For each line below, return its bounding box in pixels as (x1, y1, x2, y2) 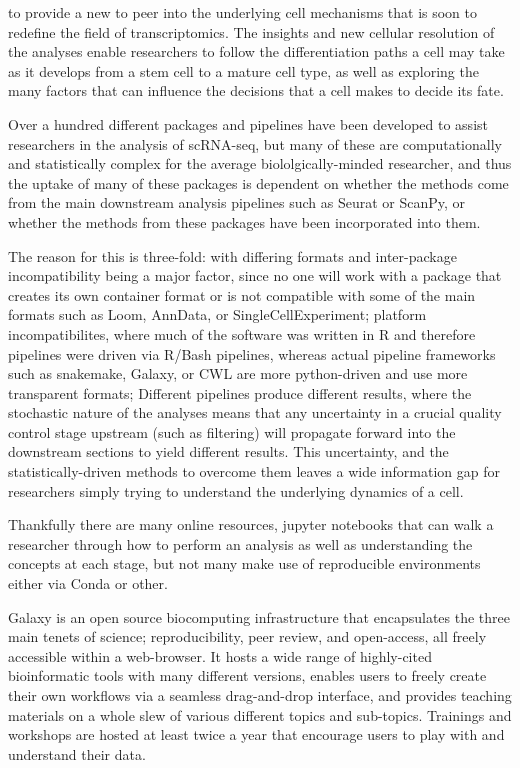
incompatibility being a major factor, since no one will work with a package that (8, 265, 502, 286)
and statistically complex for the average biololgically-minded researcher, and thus (8, 153, 512, 174)
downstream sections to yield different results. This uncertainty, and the (8, 441, 449, 462)
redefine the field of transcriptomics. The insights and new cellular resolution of (8, 21, 495, 42)
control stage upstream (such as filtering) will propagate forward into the (8, 421, 456, 442)
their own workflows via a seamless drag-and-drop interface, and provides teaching (8, 685, 512, 705)
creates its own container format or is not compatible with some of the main (8, 284, 476, 305)
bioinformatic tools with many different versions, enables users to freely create (8, 665, 487, 686)
